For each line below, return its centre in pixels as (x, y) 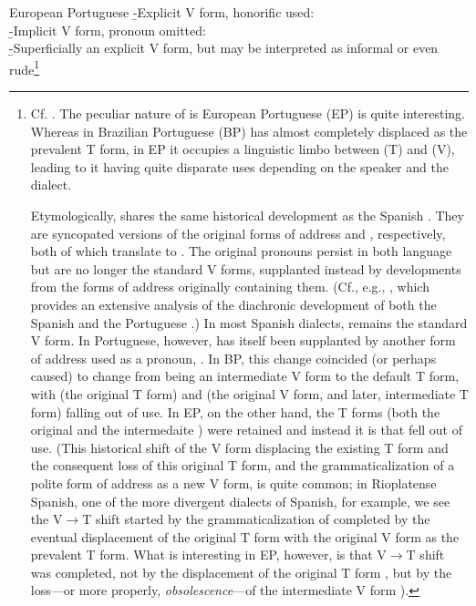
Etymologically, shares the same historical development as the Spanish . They (247, 215)
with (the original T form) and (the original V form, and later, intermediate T (249, 393)
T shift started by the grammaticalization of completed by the (256, 519)
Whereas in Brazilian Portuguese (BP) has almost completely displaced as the (249, 131)
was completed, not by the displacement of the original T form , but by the (241, 572)
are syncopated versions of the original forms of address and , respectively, (238, 233)
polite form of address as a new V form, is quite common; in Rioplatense (233, 483)
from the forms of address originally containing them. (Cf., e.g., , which (230, 287)
